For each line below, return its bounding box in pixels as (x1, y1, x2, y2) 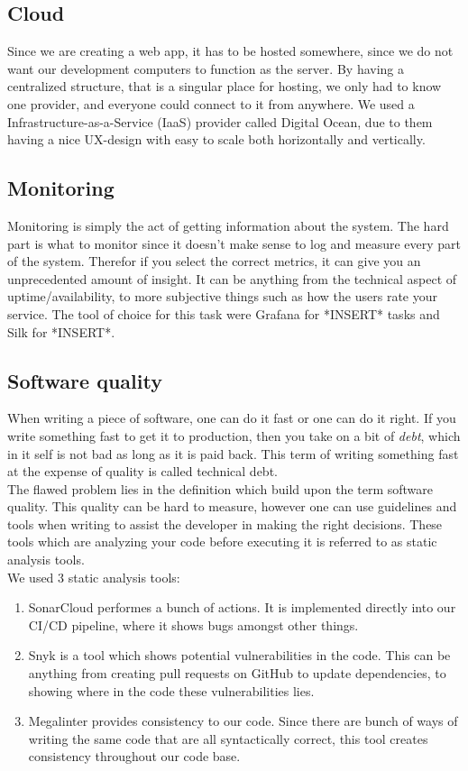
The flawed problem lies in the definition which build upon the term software (7, 479, 434, 498)
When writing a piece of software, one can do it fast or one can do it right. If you (7, 408, 456, 427)
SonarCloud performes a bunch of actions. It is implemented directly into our (28, 598, 456, 617)
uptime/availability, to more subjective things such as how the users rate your (7, 287, 437, 306)
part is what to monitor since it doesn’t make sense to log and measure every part (7, 234, 462, 252)
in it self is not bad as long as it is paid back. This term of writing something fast (7, 444, 459, 463)
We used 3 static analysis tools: (7, 567, 180, 586)
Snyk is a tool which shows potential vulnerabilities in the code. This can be (28, 646, 451, 665)
